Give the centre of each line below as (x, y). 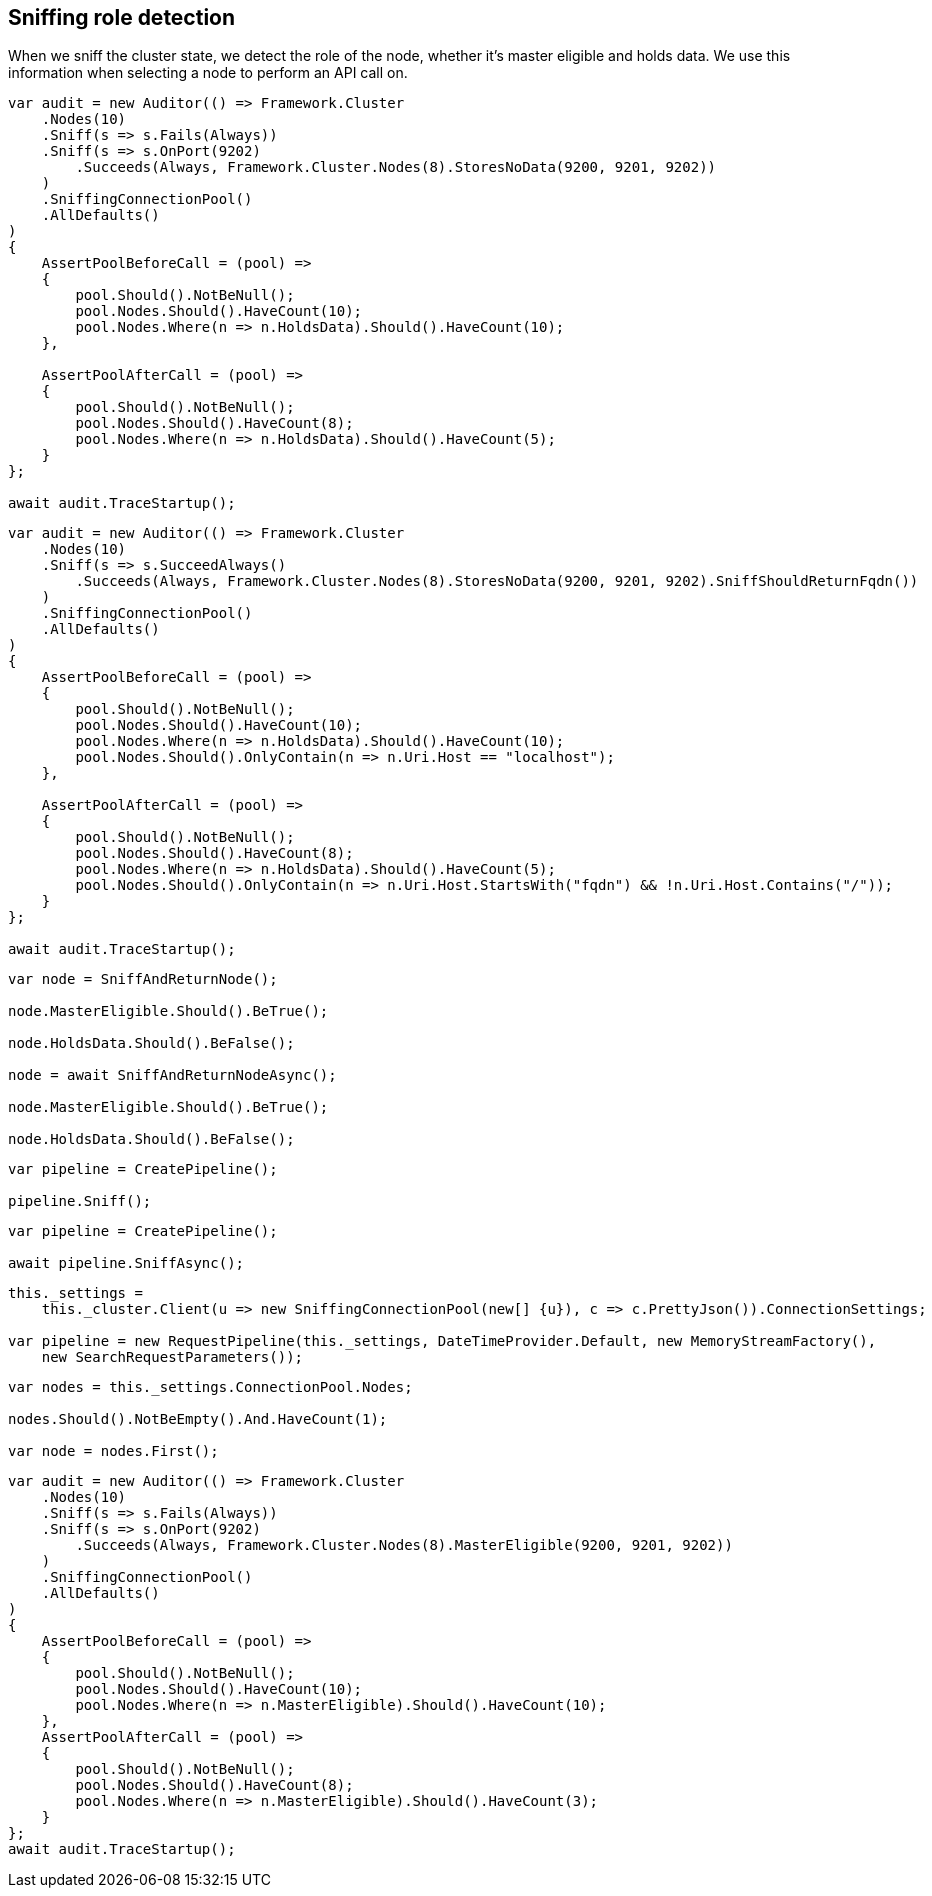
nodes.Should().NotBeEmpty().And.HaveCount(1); (198, 1419)
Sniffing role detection (122, 17)
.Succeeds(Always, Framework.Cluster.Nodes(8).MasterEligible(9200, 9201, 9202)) (404, 1545)
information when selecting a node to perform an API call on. (208, 73)
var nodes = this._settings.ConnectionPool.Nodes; (210, 1387)
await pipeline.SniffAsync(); (126, 1263)
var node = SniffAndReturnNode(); (143, 979)
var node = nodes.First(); (113, 1451)
